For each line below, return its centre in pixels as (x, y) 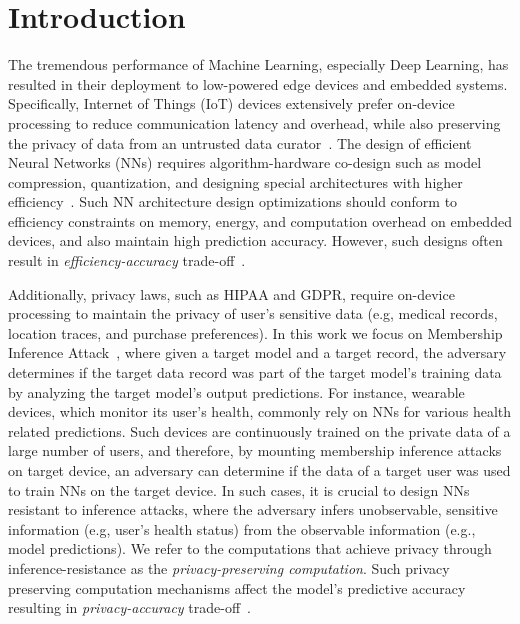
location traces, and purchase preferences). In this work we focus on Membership (255, 332)
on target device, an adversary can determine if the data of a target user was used (259, 470)
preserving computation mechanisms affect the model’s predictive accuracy (237, 587)
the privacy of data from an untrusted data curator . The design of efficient (240, 142)
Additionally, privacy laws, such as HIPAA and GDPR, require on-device (231, 293)
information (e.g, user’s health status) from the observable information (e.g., (242, 528)
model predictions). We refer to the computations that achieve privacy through (250, 548)
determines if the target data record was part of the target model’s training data (255, 372)
